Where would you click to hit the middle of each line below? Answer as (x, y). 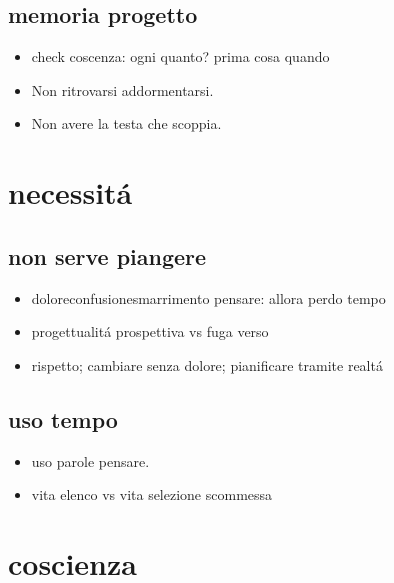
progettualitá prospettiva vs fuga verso (150, 331)
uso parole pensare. (90, 460)
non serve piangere (107, 255)
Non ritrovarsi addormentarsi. (122, 89)
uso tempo (63, 418)
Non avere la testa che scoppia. (126, 123)
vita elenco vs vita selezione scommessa (152, 494)
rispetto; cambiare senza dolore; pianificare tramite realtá (207, 364)
